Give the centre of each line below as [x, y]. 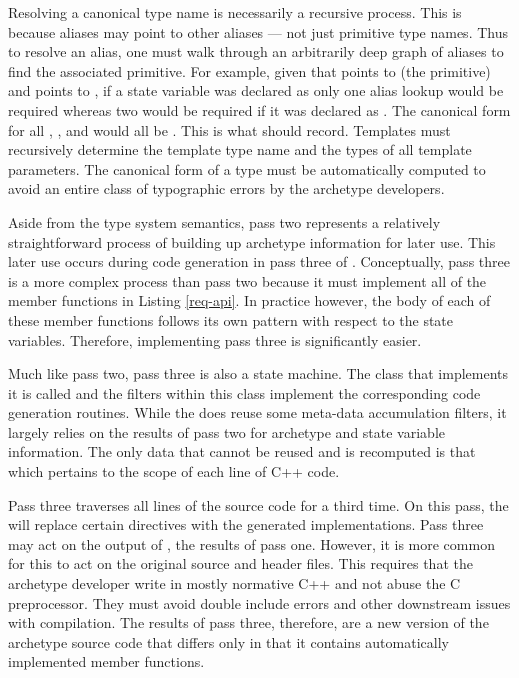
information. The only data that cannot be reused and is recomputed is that [242, 451]
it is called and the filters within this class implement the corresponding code [244, 392]
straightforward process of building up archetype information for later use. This [252, 241]
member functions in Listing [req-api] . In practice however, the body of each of [249, 300]
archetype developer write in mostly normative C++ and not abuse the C [234, 583]
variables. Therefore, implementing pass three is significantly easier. [215, 339]
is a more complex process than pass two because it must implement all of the [247, 280]
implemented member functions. [106, 661]
